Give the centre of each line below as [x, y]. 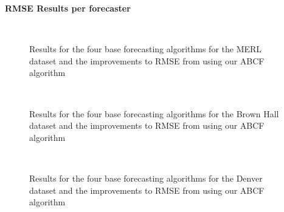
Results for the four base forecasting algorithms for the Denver [146, 178]
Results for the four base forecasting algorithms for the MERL [146, 49]
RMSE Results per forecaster [68, 8]
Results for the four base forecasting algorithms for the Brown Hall [154, 113]
